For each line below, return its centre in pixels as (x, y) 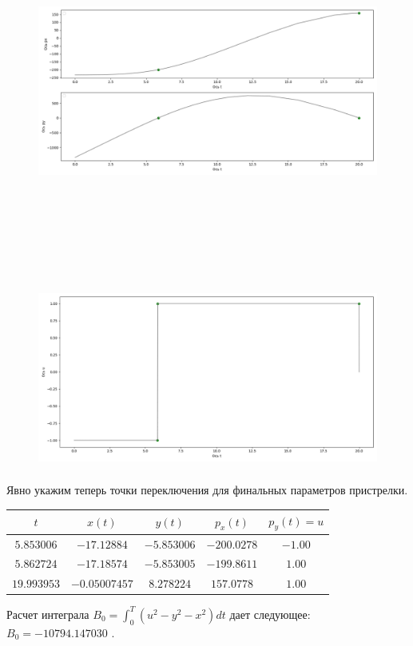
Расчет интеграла (48, 614)
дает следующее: (270, 614)
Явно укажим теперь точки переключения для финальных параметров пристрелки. (207, 490)
